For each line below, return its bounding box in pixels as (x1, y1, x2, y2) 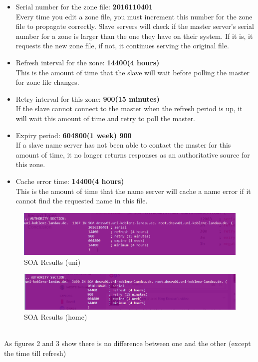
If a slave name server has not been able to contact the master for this (15, 140, 231, 150)
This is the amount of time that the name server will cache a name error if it (15, 185, 251, 196)
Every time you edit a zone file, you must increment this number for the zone (15, 11, 253, 21)
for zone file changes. (15, 77, 79, 87)
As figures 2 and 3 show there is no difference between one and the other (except (4, 338, 251, 349)
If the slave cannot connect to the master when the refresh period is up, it (15, 103, 243, 114)
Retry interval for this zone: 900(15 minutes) (15, 93, 160, 104)
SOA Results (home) (24, 312, 87, 322)
